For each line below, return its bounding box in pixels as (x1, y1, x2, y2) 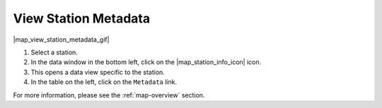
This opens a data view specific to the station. (30, 68, 166, 76)
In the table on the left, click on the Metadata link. (30, 78, 177, 86)
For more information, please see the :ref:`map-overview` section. (13, 90, 205, 99)
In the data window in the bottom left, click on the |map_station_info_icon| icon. (30, 58, 262, 66)
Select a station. (30, 48, 78, 56)
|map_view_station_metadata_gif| (13, 35, 110, 44)
